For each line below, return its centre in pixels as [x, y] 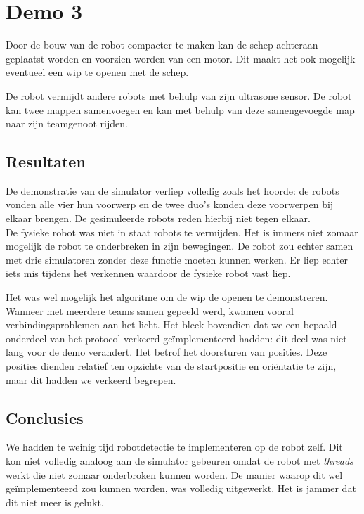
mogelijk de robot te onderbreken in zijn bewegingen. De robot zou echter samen [180, 246]
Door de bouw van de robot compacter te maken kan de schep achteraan [162, 45]
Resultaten [46, 161]
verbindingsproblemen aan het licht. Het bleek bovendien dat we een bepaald [171, 325]
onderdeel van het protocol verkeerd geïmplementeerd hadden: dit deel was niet [176, 338]
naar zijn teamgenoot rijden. [67, 123]
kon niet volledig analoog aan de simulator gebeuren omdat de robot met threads [180, 461]
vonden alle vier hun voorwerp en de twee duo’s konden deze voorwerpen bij [170, 204]
